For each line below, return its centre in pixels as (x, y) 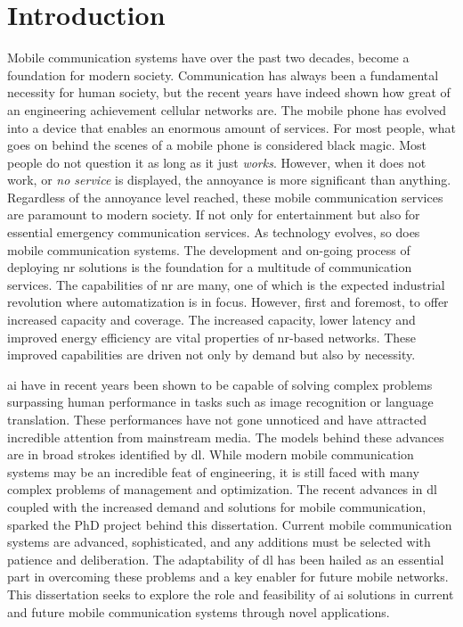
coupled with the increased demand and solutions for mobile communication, (217, 506)
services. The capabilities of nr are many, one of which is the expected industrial (226, 284)
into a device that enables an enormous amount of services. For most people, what (231, 127)
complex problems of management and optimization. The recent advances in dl (222, 489)
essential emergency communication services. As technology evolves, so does (214, 232)
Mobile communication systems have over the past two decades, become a (208, 58)
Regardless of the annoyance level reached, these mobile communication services (225, 197)
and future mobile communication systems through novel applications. (199, 611)
